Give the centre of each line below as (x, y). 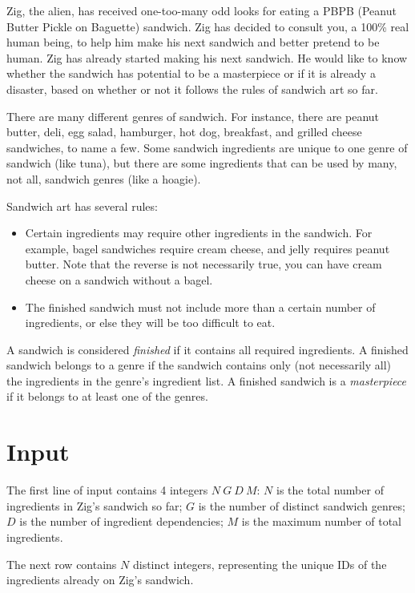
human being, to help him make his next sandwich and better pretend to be (193, 42)
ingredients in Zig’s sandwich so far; (95, 505)
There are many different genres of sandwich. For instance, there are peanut (193, 116)
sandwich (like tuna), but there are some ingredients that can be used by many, (202, 163)
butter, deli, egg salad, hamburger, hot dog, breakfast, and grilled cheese (184, 132)
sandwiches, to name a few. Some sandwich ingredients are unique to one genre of (207, 147)
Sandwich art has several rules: (82, 206)
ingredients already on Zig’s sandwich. (100, 580)
